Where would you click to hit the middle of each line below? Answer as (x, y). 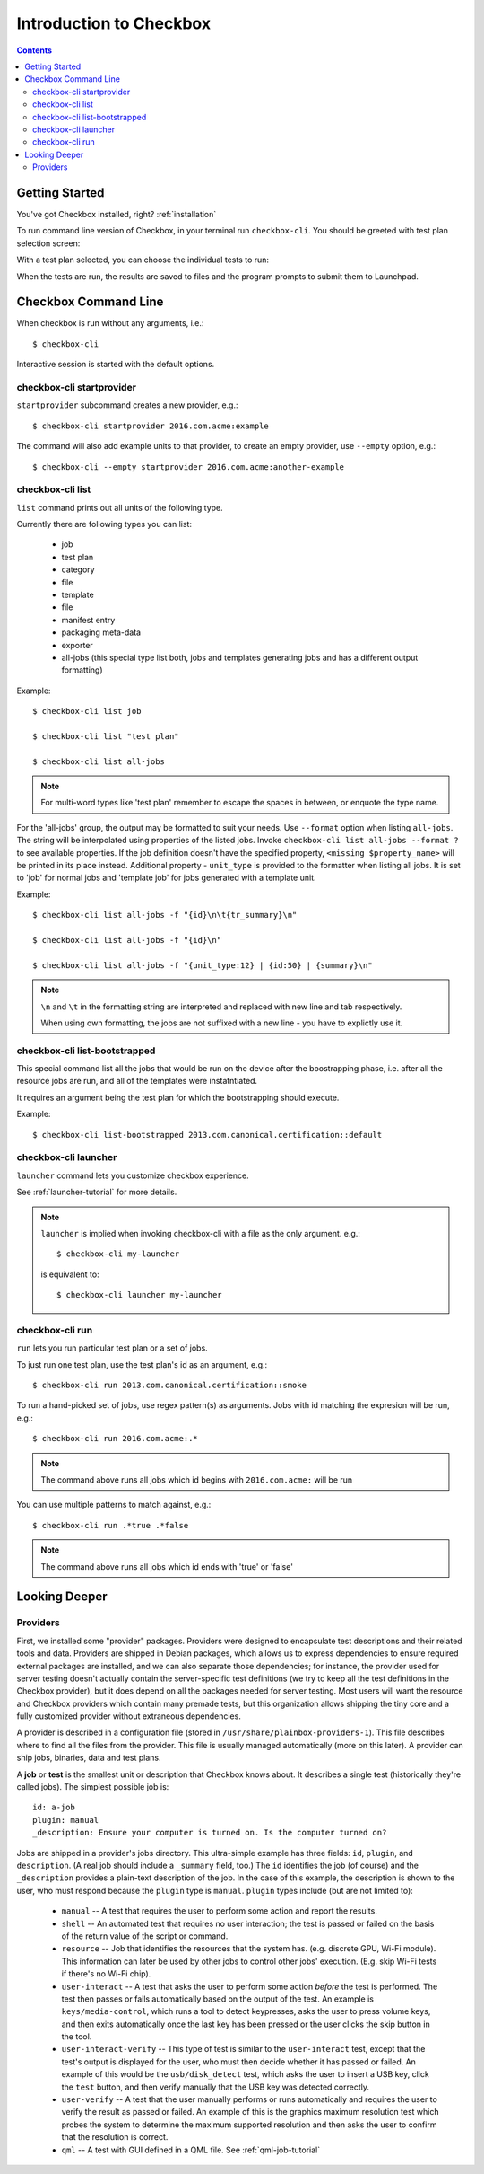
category (78, 569)
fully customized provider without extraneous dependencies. (129, 1716)
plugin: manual (66, 1820)
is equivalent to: (70, 1274)
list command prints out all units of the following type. (120, 507)
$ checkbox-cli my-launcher (118, 1254)
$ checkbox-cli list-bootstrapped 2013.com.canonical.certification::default (207, 1135)
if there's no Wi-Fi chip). (106, 1974)
